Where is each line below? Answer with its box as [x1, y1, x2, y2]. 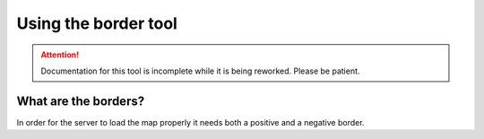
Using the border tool [16, 13, 178, 33]
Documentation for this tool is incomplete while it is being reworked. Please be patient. [40, 65, 360, 76]
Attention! [40, 49, 80, 60]
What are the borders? [16, 93, 145, 109]
